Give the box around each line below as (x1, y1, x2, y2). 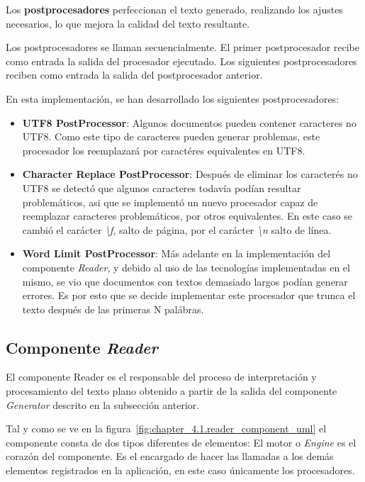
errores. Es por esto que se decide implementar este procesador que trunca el (22, 288, 356, 303)
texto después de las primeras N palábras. (22, 301, 204, 316)
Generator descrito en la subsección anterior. (6, 397, 200, 412)
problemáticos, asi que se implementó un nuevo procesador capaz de (22, 194, 318, 209)
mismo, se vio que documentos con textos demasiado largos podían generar (22, 274, 348, 288)
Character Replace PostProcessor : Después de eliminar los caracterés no (22, 167, 358, 181)
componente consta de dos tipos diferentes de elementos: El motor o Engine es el (6, 435, 356, 449)
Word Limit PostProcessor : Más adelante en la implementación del (22, 246, 331, 261)
